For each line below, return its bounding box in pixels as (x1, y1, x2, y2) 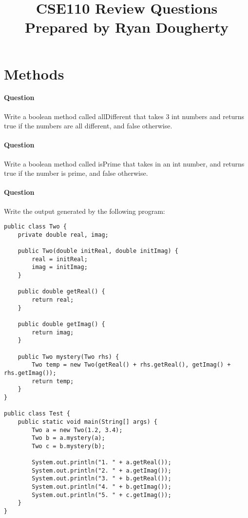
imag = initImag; (32, 264, 88, 271)
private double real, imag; (18, 231, 109, 238)
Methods (4, 63, 64, 83)
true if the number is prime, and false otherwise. (4, 168, 148, 178)
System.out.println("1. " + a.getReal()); (32, 459, 172, 466)
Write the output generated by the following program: (4, 206, 165, 216)
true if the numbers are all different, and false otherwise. (4, 121, 172, 131)
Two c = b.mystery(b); (32, 442, 105, 450)
